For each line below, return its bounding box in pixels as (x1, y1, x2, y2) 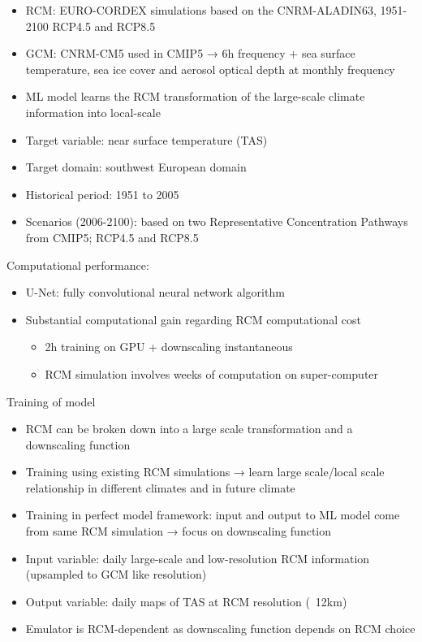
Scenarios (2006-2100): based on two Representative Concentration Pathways (25, 213, 408, 230)
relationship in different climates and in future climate (25, 479, 295, 496)
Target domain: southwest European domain (25, 158, 247, 176)
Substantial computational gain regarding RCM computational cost (25, 310, 361, 328)
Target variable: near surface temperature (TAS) (25, 131, 268, 148)
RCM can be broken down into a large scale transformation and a (25, 420, 353, 437)
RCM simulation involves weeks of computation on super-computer (45, 365, 379, 382)
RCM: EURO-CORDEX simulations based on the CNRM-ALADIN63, (25, 2, 377, 18)
